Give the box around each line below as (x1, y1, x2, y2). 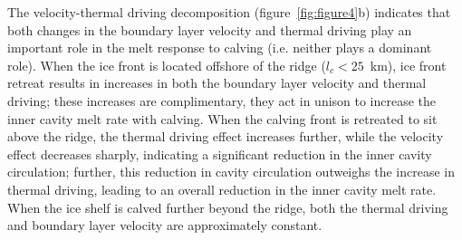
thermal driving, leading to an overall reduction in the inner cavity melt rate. (7, 179, 437, 198)
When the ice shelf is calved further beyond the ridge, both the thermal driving (7, 197, 448, 216)
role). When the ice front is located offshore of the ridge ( (7, 55, 326, 74)
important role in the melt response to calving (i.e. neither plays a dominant (7, 38, 432, 57)
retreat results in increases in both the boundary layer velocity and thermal (7, 73, 427, 92)
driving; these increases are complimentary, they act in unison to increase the (7, 91, 437, 110)
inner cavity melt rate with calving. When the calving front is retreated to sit (7, 109, 438, 128)
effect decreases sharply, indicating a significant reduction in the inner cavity (7, 144, 432, 163)
